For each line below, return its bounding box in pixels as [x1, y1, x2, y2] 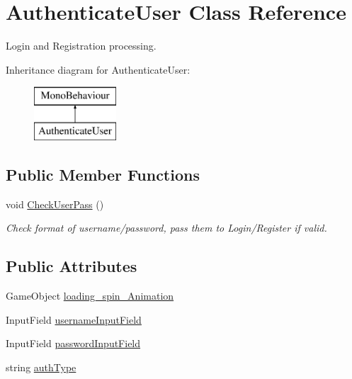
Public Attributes [6, 255, 137, 277]
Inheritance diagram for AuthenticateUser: [6, 62, 191, 77]
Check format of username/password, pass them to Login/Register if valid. [6, 220, 327, 235]
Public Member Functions [6, 163, 200, 185]
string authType [6, 359, 76, 374]
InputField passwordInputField [6, 336, 141, 351]
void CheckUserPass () [6, 196, 104, 211]
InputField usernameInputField [6, 312, 142, 327]
